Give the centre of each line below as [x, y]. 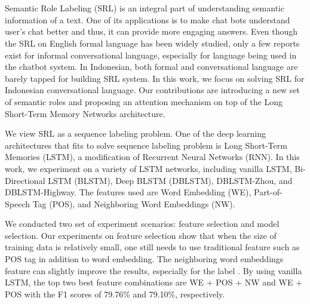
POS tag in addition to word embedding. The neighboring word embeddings [144, 259]
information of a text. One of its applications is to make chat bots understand [148, 19]
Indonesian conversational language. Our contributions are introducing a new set [153, 90]
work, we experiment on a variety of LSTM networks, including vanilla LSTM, [148, 168]
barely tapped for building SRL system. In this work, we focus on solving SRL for [155, 78]
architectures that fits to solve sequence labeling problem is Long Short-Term [146, 145]
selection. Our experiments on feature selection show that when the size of [141, 235]
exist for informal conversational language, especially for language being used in [151, 55]
